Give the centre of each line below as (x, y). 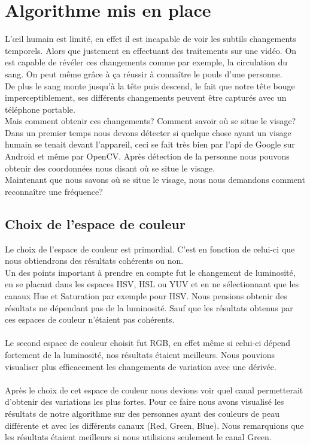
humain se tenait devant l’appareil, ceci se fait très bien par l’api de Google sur (150, 144)
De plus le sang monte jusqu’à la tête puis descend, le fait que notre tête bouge (150, 85)
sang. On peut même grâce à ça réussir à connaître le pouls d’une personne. (144, 73)
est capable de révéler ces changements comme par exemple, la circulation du (146, 62)
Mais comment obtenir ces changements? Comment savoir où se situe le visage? (151, 121)
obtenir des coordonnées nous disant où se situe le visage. (110, 168)
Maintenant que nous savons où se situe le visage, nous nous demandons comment (155, 180)
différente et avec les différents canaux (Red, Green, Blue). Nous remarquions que (154, 425)
